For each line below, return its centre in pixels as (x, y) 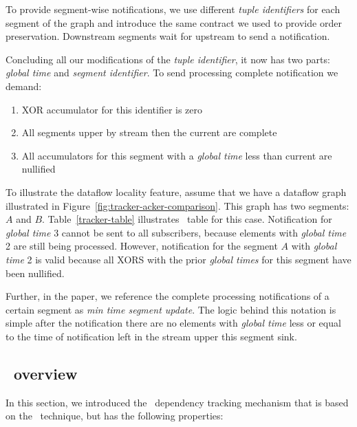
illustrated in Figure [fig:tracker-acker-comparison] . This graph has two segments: (177, 205)
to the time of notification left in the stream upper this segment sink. (151, 336)
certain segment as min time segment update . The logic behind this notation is (171, 309)
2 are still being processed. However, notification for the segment (142, 246)
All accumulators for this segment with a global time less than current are (177, 155)
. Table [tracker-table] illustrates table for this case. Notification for (187, 219)
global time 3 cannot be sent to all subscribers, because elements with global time (176, 232)
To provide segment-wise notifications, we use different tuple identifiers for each (173, 9)
